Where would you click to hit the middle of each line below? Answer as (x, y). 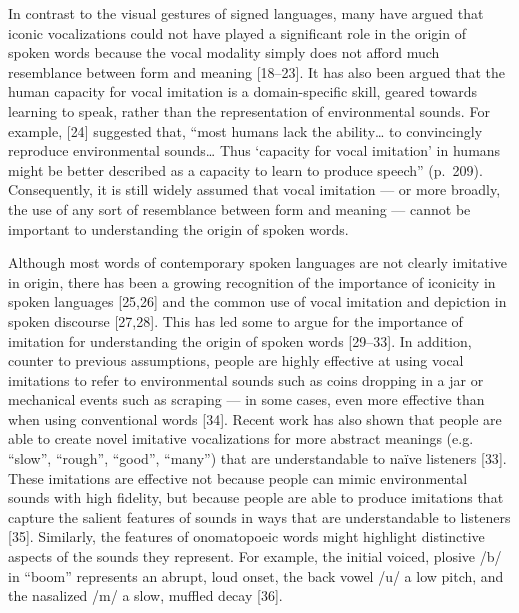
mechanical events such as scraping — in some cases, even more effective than (246, 399)
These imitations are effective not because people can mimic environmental (238, 477)
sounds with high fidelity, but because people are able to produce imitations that (256, 497)
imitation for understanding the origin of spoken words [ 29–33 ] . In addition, (240, 340)
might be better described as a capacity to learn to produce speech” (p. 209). (245, 169)
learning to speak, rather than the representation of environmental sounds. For (249, 110)
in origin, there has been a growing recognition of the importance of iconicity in (252, 281)
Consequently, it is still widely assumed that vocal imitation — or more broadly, (254, 189)
